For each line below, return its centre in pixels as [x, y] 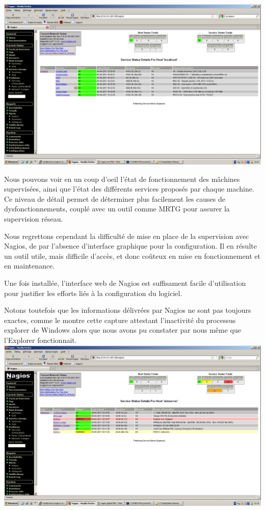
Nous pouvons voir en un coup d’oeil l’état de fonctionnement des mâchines [122, 179]
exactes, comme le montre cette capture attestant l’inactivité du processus [120, 320]
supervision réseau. [34, 218]
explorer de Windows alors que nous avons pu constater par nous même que [123, 330]
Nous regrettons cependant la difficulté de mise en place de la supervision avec [127, 236]
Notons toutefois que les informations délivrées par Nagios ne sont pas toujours [128, 310]
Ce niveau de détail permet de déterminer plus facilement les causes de [115, 198]
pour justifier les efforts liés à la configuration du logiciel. [93, 293]
